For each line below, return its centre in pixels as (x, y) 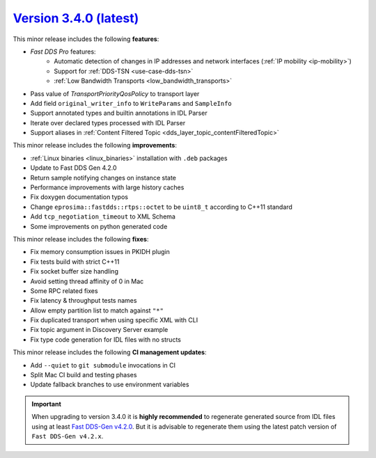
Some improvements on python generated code (99, 226)
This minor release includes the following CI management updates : (110, 352)
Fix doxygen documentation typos (79, 197)
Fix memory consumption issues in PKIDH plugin (100, 252)
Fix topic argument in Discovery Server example (99, 330)
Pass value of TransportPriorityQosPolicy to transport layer (115, 93)
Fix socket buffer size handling (74, 271)
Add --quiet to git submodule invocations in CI (103, 365)
